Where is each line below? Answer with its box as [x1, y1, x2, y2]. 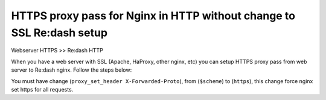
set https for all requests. [11, 86, 74, 93]
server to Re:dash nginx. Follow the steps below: [11, 66, 132, 73]
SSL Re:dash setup [11, 26, 108, 39]
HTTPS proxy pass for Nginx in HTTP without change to [11, 9, 296, 22]
